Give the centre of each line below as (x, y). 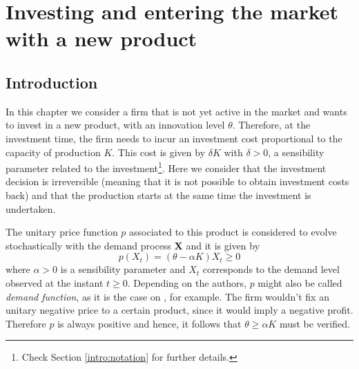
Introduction (52, 82)
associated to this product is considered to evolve (233, 232)
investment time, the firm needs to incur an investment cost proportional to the (174, 138)
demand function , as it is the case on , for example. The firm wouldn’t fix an (167, 296)
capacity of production (53, 152)
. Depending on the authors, (187, 282)
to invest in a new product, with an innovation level (115, 125)
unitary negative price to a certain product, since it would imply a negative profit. (179, 310)
